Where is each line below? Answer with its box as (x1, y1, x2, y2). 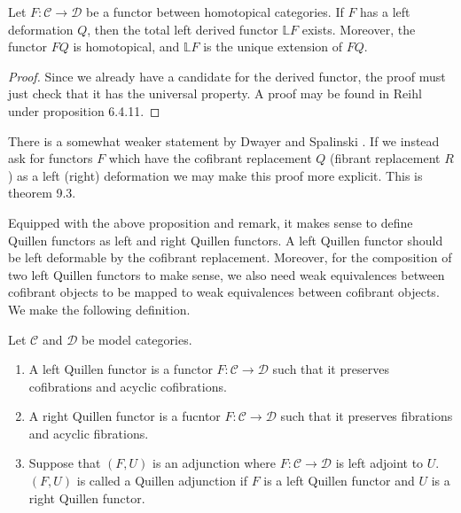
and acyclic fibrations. (28, 424, 149, 442)
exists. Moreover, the (301, 19, 416, 38)
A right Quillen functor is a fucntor (28, 407, 221, 425)
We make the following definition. (8, 299, 191, 318)
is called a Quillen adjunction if (76, 471, 247, 490)
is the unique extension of (203, 37, 343, 56)
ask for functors (8, 149, 93, 167)
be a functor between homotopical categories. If (86, 3, 344, 20)
